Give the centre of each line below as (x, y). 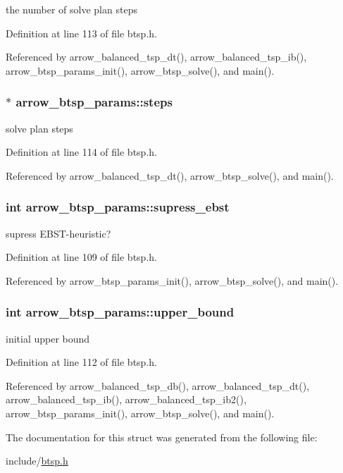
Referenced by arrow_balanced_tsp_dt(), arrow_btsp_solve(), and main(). (170, 175)
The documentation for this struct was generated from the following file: (162, 437)
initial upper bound (48, 338)
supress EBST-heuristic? (58, 233)
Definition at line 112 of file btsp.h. (81, 362)
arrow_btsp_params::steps (94, 102)
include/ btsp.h (37, 461)
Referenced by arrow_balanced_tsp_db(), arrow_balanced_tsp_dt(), (158, 385)
